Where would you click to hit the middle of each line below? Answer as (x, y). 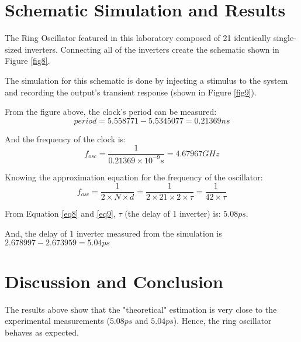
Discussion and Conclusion (114, 281)
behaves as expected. (42, 332)
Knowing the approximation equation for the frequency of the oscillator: (134, 177)
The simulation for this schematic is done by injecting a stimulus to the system (146, 80)
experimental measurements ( (57, 321)
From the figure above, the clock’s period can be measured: (111, 112)
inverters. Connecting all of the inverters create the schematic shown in (152, 49)
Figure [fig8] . (27, 61)
